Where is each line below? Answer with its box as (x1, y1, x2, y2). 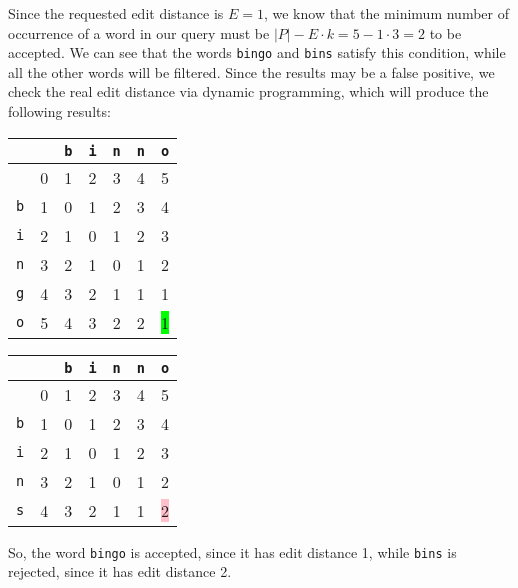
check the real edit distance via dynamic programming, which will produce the (8, 81, 489, 102)
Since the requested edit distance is (8, 3, 224, 23)
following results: (8, 101, 111, 122)
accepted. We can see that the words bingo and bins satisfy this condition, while (8, 42, 506, 63)
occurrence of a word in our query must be (8, 22, 270, 43)
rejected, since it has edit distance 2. (8, 561, 232, 582)
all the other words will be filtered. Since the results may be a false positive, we (8, 61, 495, 82)
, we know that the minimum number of (263, 3, 509, 23)
